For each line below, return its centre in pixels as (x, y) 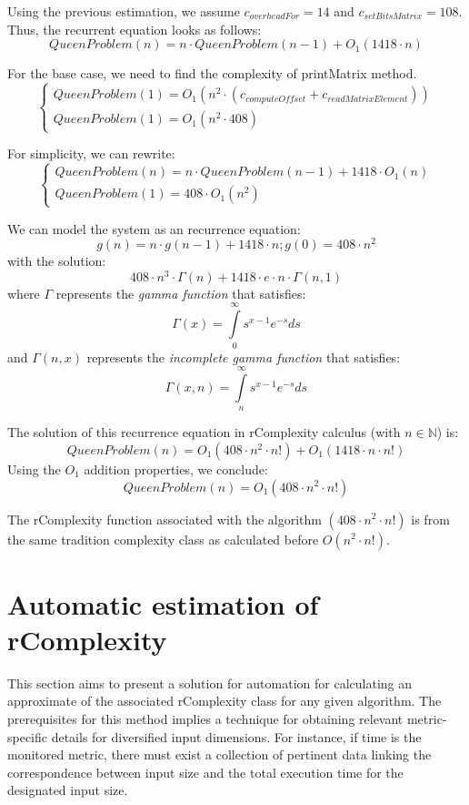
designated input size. (68, 790)
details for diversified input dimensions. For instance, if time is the (236, 736)
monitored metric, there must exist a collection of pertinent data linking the (220, 754)
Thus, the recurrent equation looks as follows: (135, 29)
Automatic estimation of (163, 603)
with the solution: (57, 261)
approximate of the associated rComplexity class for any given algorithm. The (225, 701)
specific (28, 736)
